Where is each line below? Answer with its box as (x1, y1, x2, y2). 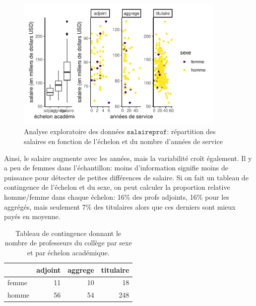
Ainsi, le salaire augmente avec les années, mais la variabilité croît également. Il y (4, 153, 252, 163)
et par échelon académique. (27, 247, 110, 257)
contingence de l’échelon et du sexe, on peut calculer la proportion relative (4, 182, 230, 192)
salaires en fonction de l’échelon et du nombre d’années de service (24, 136, 223, 147)
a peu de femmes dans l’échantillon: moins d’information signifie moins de (4, 162, 228, 173)
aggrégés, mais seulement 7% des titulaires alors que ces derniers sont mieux (4, 201, 236, 212)
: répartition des (167, 126, 216, 137)
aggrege (67, 264, 94, 275)
